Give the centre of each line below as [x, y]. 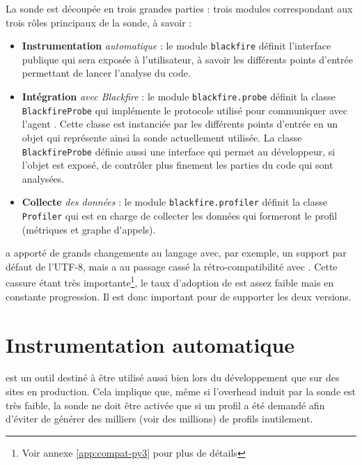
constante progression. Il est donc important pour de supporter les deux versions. [179, 296]
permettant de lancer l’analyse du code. [106, 73]
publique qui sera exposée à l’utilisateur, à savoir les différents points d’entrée [187, 59]
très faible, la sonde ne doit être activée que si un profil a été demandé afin [165, 405]
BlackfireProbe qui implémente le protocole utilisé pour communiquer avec [184, 110]
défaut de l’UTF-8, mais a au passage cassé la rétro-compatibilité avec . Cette [172, 266]
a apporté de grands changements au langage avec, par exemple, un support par [176, 253]
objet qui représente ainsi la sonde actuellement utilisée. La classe [162, 137]
